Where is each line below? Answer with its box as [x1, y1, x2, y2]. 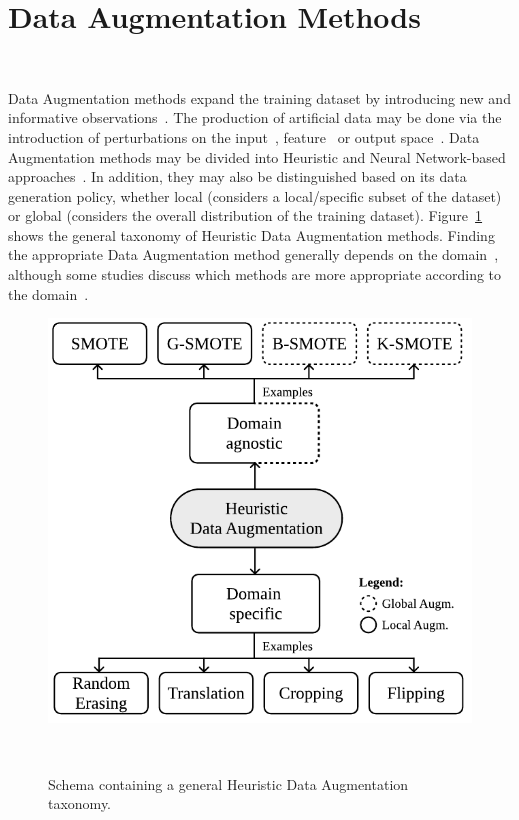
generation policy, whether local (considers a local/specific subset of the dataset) [8, 185, 502, 206]
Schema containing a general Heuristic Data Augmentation [48, 773, 409, 794]
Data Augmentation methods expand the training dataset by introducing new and [8, 87, 511, 108]
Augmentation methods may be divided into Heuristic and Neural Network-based [8, 146, 506, 167]
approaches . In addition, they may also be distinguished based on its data [8, 166, 467, 187]
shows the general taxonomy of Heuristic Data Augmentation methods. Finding [8, 224, 495, 245]
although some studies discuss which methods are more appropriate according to [8, 264, 502, 285]
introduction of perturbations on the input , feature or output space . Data [8, 126, 480, 147]
